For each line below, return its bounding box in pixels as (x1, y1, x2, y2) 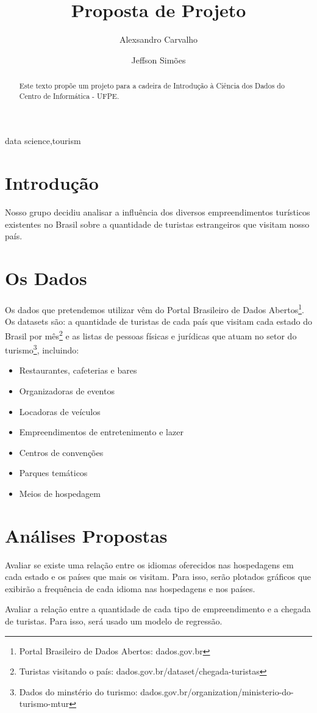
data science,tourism (5, 134, 81, 147)
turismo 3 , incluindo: (5, 342, 79, 356)
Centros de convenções (19, 446, 104, 458)
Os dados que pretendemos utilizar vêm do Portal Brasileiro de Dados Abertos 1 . (5, 302, 304, 316)
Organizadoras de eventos (19, 384, 115, 397)
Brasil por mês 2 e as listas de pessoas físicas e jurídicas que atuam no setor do (5, 327, 297, 342)
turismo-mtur (19, 697, 69, 710)
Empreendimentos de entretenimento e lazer (19, 425, 183, 438)
